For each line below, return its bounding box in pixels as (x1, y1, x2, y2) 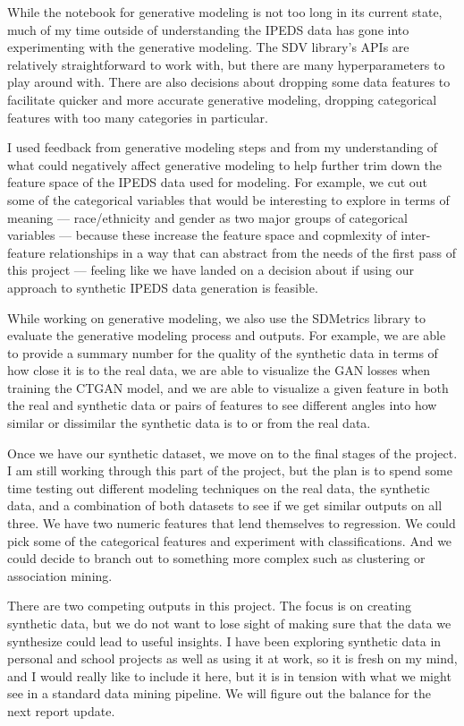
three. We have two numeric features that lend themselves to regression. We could (7, 514, 456, 533)
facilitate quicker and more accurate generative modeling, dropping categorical (7, 90, 437, 108)
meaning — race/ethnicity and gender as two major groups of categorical (7, 208, 408, 226)
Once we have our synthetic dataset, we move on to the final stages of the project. (7, 443, 458, 462)
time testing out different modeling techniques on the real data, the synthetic (7, 478, 430, 497)
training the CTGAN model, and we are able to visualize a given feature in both (7, 378, 449, 397)
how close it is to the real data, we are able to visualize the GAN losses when (7, 361, 431, 380)
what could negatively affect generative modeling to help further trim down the (7, 155, 442, 174)
